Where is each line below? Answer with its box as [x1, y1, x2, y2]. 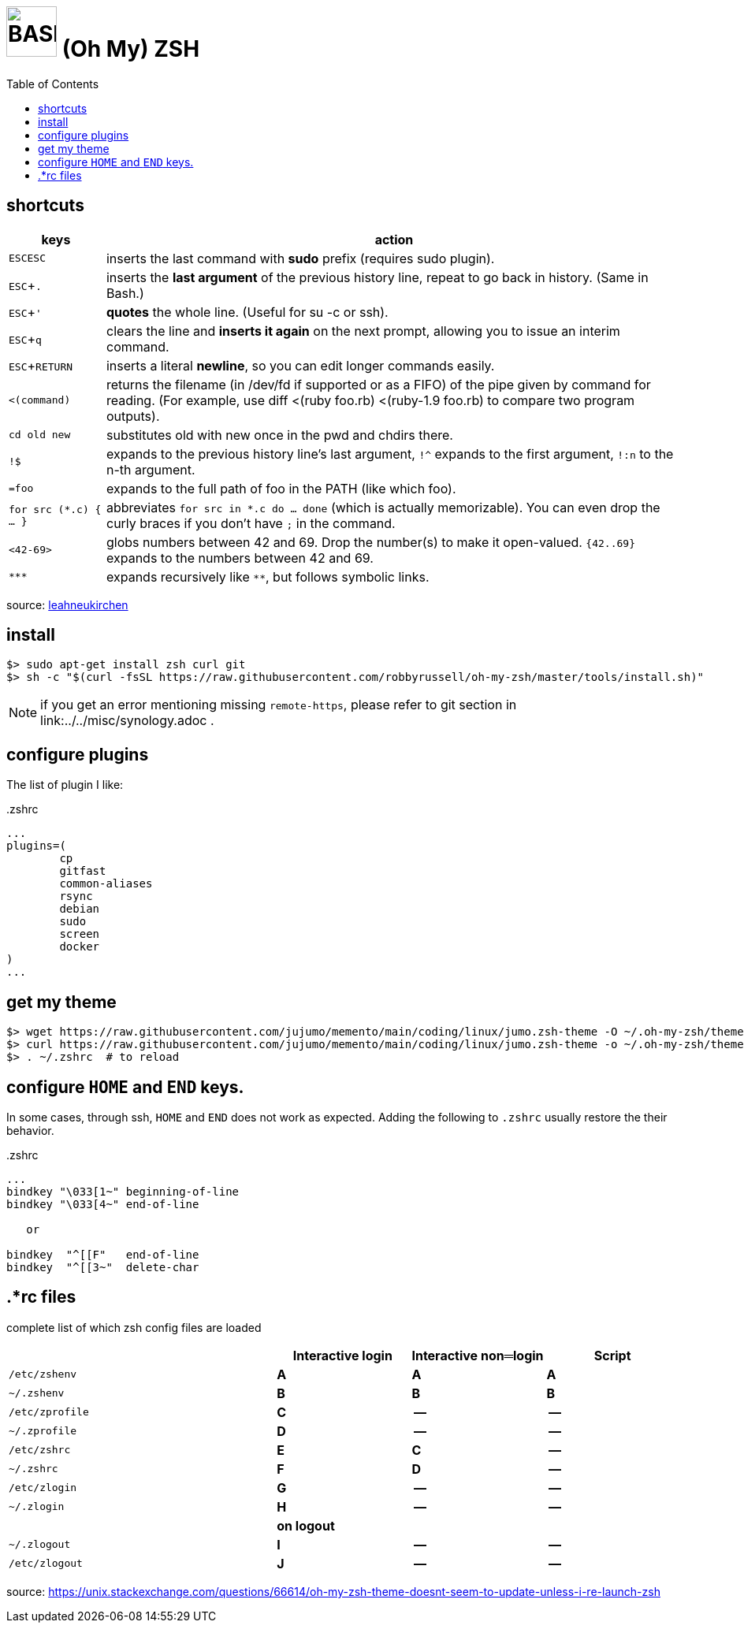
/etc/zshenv [9, 1368, 77, 1381]
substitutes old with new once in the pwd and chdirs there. [106, 426, 453, 443]
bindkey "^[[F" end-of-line [6, 1248, 199, 1261]
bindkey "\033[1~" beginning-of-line [6, 1185, 240, 1198]
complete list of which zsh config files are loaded [6, 1320, 262, 1334]
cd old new [9, 429, 71, 441]
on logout [277, 1517, 335, 1534]
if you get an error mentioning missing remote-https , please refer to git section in [40, 697, 517, 713]
